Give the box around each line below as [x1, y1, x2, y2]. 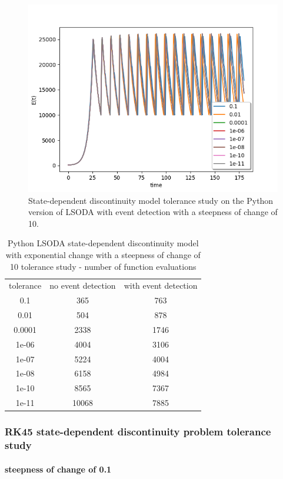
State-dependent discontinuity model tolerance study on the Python [28, 194, 274, 206]
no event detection [49, 279, 116, 292]
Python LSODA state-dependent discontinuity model [7, 237, 199, 249]
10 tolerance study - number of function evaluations [10, 260, 197, 272]
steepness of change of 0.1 [5, 463, 112, 475]
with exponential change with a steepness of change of [5, 248, 201, 260]
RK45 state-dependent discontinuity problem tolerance [5, 424, 271, 439]
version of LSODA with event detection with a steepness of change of [28, 206, 278, 218]
